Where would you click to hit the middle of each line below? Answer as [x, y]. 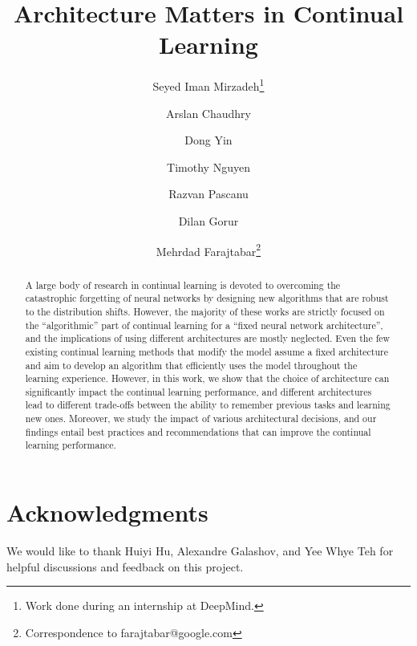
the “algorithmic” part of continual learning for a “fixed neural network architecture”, [204, 325]
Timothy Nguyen [208, 167]
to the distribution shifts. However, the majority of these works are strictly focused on [205, 311]
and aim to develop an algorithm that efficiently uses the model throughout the [191, 365]
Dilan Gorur [208, 220]
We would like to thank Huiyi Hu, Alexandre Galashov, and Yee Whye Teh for [200, 551]
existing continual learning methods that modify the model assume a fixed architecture [207, 351]
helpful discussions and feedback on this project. [125, 566]
